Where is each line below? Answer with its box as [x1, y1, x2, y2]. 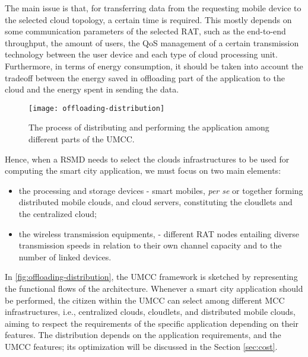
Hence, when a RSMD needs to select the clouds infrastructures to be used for [5, 152, 290, 165]
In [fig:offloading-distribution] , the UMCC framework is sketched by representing [5, 270, 298, 283]
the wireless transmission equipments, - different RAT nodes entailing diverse [18, 227, 300, 240]
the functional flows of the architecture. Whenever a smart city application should [5, 282, 303, 294]
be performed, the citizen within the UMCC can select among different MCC [5, 294, 285, 306]
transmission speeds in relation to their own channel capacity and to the [18, 239, 282, 251]
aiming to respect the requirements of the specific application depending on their [5, 317, 299, 329]
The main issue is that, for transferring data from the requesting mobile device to [5, 2, 301, 14]
